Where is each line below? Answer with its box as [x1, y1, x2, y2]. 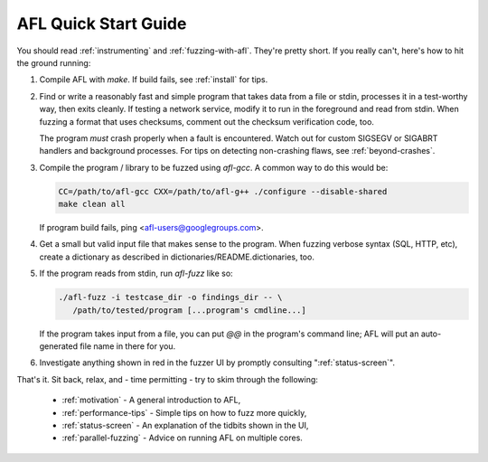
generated [39, 340, 79, 352]
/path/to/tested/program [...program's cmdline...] [72, 305, 306, 316]
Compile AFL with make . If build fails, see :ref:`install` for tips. [39, 74, 268, 85]
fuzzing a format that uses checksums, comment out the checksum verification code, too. [39, 116, 375, 127]
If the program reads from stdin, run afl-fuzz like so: [39, 268, 234, 279]
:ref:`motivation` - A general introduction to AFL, [61, 394, 241, 406]
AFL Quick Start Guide [16, 14, 187, 33]
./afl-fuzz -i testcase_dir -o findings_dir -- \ [58, 292, 283, 303]
